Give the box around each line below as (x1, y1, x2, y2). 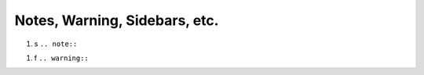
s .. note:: (34, 39, 78, 48)
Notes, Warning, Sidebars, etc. (14, 12, 219, 29)
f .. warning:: (34, 53, 90, 62)
